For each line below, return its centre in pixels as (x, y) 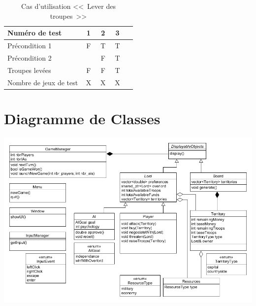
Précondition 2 (30, 57)
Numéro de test (35, 33)
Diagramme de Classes (82, 118)
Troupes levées (29, 70)
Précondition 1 (30, 46)
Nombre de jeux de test (43, 82)
